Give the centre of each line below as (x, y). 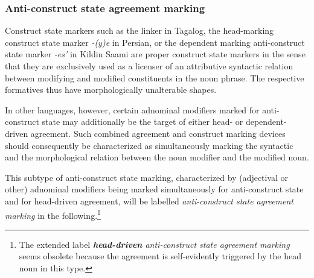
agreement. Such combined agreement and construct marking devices (158, 133)
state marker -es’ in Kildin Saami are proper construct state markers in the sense (155, 54)
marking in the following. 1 (53, 214)
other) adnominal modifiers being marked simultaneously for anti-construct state (154, 189)
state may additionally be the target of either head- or (143, 122)
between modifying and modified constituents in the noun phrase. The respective (155, 77)
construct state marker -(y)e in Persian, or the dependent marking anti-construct (155, 42)
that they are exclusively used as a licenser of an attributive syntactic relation (149, 66)
